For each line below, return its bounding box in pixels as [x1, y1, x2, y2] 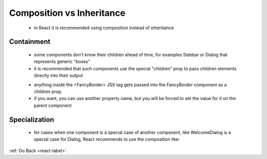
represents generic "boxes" [34, 58, 90, 64]
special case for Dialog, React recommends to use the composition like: [34, 136, 180, 142]
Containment [9, 38, 50, 46]
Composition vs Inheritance [9, 7, 126, 18]
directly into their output [34, 72, 83, 79]
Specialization [9, 115, 54, 124]
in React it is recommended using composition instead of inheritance [34, 25, 174, 31]
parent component [34, 102, 72, 108]
